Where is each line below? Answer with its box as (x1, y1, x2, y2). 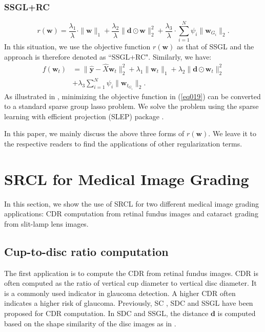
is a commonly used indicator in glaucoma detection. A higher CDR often (4, 287, 236, 298)
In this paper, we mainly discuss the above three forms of (4, 128, 185, 139)
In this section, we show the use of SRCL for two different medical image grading (4, 198, 259, 209)
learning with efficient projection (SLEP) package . (4, 110, 164, 121)
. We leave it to (208, 128, 257, 139)
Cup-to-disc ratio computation (4, 243, 169, 259)
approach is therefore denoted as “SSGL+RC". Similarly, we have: (4, 51, 212, 62)
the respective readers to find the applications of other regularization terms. (4, 138, 242, 149)
